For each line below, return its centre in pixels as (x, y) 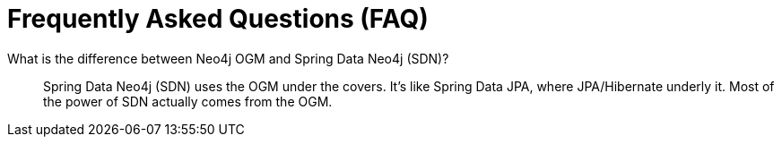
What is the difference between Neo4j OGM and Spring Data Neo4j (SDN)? (228, 58)
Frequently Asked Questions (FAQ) (218, 19)
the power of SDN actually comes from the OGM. (188, 101)
